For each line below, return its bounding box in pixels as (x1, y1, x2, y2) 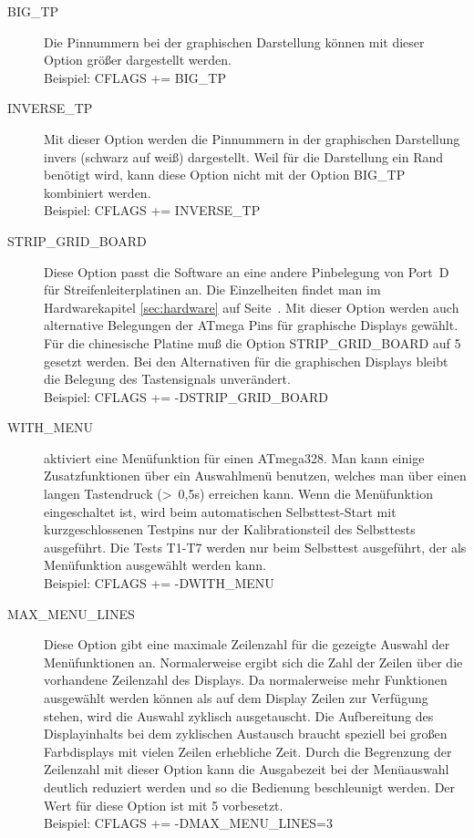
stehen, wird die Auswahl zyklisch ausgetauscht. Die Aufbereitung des (44, 706, 434, 725)
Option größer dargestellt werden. (44, 50, 232, 69)
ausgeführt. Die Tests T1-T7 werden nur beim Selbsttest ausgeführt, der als (44, 537, 467, 556)
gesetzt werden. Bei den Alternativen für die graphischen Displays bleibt (44, 351, 448, 370)
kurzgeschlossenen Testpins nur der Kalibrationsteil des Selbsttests (44, 520, 416, 539)
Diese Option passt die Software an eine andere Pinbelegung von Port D (44, 262, 449, 281)
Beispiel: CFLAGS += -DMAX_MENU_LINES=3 (44, 813, 333, 833)
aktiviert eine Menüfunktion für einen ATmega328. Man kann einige (44, 448, 425, 467)
